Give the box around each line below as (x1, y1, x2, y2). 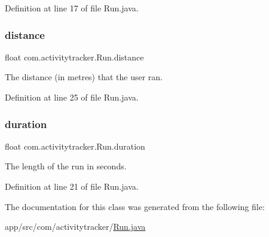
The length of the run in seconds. (5, 160, 127, 172)
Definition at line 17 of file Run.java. (5, 2, 139, 14)
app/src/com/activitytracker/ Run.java (5, 220, 146, 233)
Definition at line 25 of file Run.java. (5, 91, 139, 103)
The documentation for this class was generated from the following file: (5, 200, 265, 212)
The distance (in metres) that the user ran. (5, 71, 163, 83)
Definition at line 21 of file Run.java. (5, 180, 139, 192)
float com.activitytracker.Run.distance (5, 50, 144, 63)
